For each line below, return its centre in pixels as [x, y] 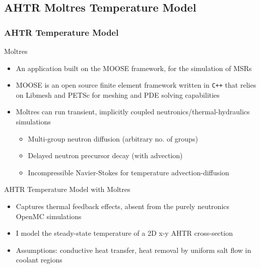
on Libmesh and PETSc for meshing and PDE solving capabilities [118, 94]
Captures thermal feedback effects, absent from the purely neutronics [123, 206]
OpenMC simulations [49, 216]
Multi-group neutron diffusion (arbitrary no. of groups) [113, 138]
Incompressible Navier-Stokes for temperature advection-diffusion [128, 172]
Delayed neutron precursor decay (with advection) [105, 155]
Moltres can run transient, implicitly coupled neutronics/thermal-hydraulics [133, 112]
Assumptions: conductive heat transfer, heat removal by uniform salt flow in [134, 250]
